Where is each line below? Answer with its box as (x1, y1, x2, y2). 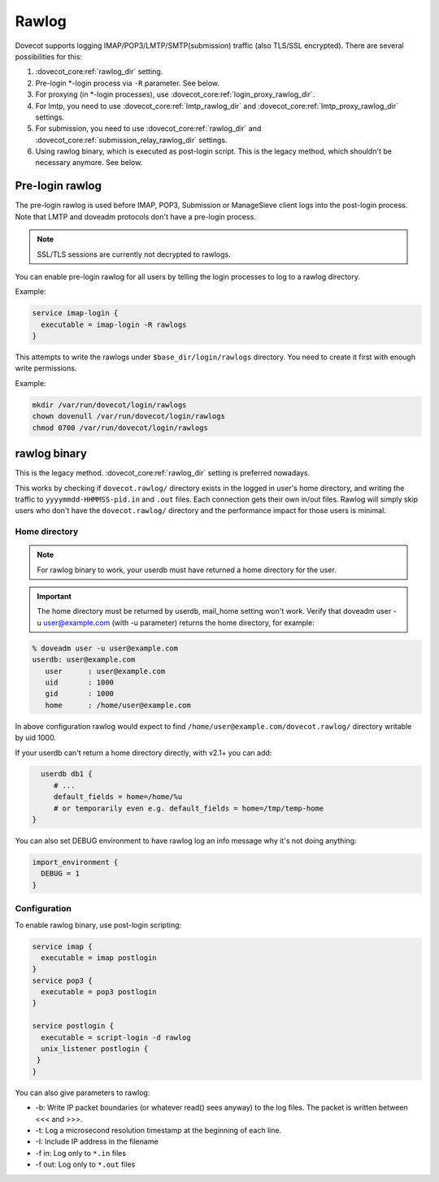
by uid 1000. (15, 732, 57, 743)
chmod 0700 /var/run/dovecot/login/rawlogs (32, 423, 209, 432)
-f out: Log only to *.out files (35, 1159, 136, 1170)
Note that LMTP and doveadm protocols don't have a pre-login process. (15, 211, 256, 221)
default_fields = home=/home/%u (53, 793, 183, 802)
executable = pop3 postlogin (41, 988, 158, 997)
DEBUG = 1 (41, 869, 80, 878)
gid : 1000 (45, 689, 114, 698)
